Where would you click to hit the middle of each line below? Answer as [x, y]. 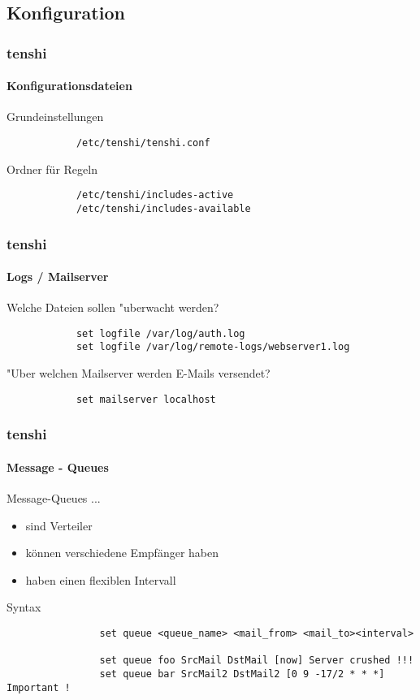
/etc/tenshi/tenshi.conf [143, 143]
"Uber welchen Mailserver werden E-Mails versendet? [139, 373]
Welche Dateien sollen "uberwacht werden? [113, 307]
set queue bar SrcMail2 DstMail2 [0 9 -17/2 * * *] [242, 674]
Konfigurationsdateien [69, 86]
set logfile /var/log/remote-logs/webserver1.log [213, 347]
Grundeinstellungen [55, 117]
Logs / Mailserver [58, 277]
